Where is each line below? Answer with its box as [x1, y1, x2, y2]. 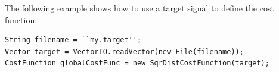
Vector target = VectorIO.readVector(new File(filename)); [5, 47, 244, 56]
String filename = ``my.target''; [5, 36, 142, 45]
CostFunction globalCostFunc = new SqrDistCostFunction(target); [5, 59, 269, 68]
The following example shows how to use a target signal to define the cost [5, 2, 274, 14]
